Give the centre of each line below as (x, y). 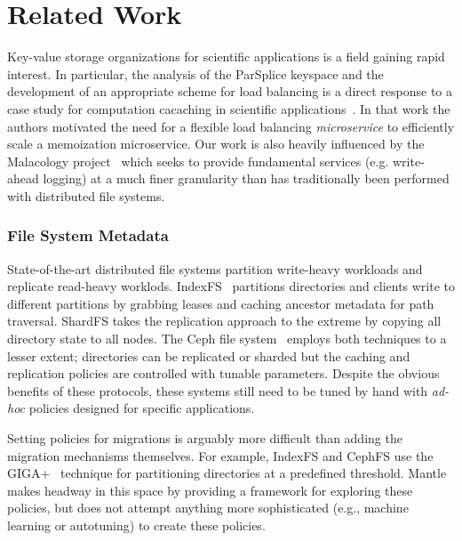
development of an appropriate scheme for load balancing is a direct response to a (230, 91)
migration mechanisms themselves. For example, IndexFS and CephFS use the (220, 455)
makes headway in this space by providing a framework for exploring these (210, 490)
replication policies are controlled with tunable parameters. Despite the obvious (223, 373)
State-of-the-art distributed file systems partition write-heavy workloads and (215, 268)
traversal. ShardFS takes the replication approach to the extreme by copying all (224, 321)
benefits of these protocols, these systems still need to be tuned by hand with (218, 390)
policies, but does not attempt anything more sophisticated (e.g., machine (208, 508)
